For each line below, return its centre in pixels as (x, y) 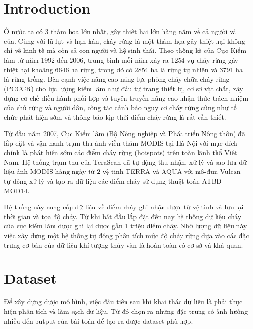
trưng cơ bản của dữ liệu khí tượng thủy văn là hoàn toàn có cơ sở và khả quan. (124, 245)
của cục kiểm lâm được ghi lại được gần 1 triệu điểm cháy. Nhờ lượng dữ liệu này (126, 226)
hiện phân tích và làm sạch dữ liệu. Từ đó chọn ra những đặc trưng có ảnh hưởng (126, 311)
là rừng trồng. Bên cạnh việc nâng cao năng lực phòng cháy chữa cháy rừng (117, 79)
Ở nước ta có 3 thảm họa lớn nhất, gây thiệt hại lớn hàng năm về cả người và (120, 31)
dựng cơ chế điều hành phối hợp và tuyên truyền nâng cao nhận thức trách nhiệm (126, 98)
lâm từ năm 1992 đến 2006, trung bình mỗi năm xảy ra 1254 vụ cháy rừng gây (121, 60)
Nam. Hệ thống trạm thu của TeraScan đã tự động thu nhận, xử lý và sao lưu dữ (125, 162)
